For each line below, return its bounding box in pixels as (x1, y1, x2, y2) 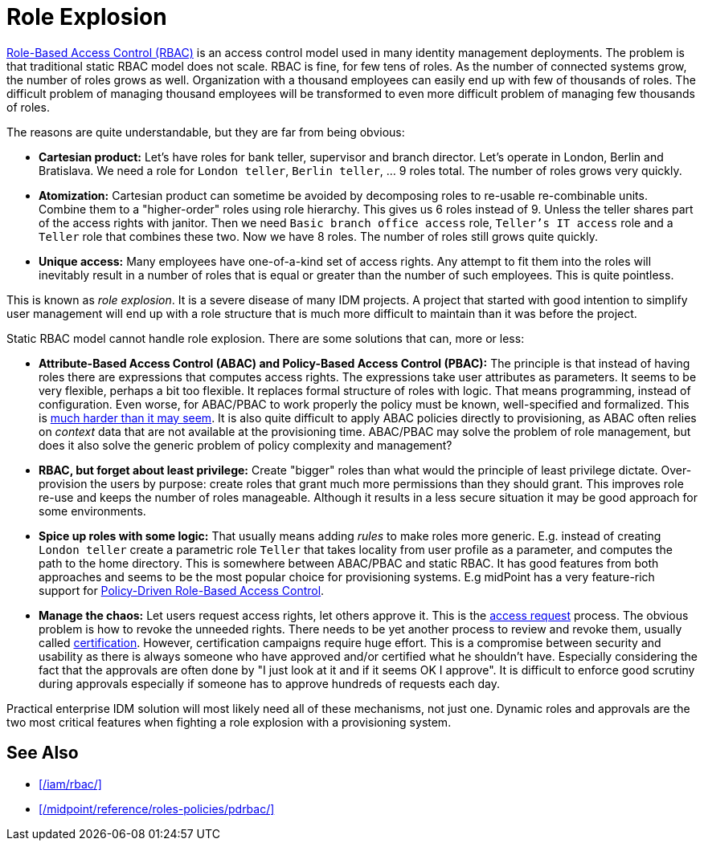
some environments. (39, 503, 146, 518)
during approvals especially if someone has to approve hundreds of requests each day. (39, 676, 501, 690)
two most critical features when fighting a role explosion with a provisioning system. (6, 715, 452, 729)
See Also (6, 743, 79, 764)
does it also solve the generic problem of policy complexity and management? (39, 438, 452, 452)
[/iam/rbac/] (39, 776, 102, 791)
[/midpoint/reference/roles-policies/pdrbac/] (39, 801, 275, 816)
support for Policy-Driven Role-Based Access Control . (39, 583, 325, 597)
